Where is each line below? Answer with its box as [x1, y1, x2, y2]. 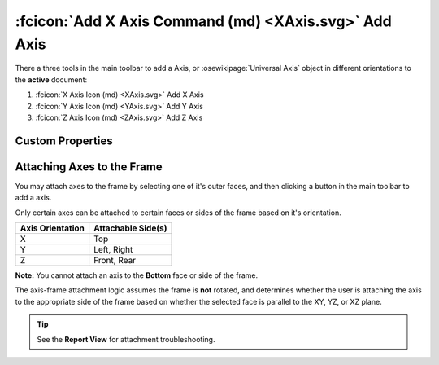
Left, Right [93, 244, 133, 255]
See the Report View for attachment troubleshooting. [37, 334, 215, 344]
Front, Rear [93, 255, 137, 266]
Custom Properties [15, 134, 113, 147]
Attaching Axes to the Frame [15, 160, 163, 174]
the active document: [15, 74, 88, 85]
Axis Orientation [20, 222, 85, 234]
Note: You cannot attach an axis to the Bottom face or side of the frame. [15, 270, 259, 280]
